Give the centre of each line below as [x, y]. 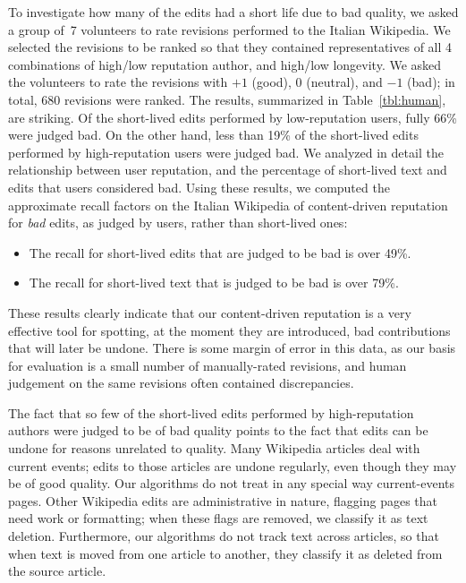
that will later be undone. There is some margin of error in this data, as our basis [232, 348]
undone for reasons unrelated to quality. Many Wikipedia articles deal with [214, 448]
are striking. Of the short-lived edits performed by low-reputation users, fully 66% [233, 117]
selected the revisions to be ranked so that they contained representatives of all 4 [230, 47]
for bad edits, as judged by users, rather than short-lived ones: [178, 223]
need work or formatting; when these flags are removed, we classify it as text [218, 518]
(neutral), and [344, 82]
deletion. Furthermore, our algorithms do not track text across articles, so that [224, 536]
